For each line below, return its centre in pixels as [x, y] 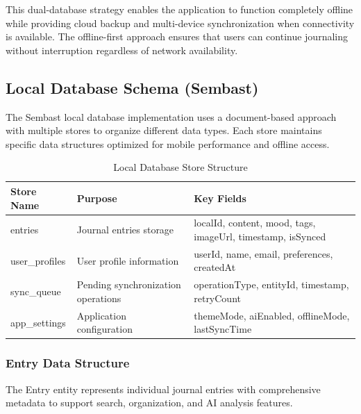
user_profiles [38, 260]
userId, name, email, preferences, [263, 253]
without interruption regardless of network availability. [122, 50]
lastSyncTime [223, 329]
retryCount [217, 298]
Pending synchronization [129, 284]
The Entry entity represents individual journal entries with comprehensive [163, 389]
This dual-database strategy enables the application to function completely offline [179, 9]
